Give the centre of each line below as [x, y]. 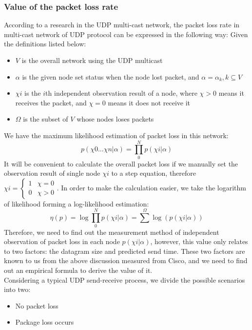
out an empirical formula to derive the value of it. [78, 270]
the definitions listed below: [45, 44]
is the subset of [46, 119]
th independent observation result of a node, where [121, 93]
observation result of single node [52, 173]
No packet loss [37, 305]
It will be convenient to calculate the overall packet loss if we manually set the [121, 163]
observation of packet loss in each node [62, 241]
